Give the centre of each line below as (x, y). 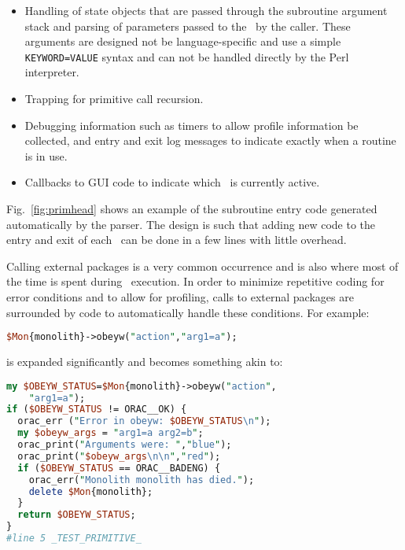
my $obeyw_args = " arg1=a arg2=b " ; (110, 433)
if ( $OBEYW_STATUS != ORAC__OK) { (97, 410)
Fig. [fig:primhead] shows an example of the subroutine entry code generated (192, 209)
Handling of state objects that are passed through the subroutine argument (206, 10)
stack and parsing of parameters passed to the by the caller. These (188, 26)
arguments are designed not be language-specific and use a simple (183, 41)
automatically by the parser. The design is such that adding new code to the (191, 224)
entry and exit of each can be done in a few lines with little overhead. (177, 240)
